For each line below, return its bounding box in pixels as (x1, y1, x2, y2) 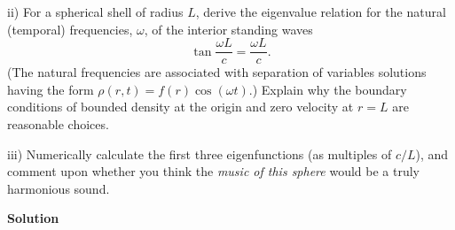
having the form (7, 80, 94, 98)
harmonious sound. (7, 179, 110, 197)
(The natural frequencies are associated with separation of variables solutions (7, 63, 427, 81)
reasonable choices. (7, 115, 109, 134)
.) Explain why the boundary (248, 80, 407, 98)
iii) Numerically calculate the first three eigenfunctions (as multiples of (7, 144, 392, 163)
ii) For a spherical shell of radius (7, 3, 184, 20)
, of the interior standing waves (144, 19, 313, 38)
